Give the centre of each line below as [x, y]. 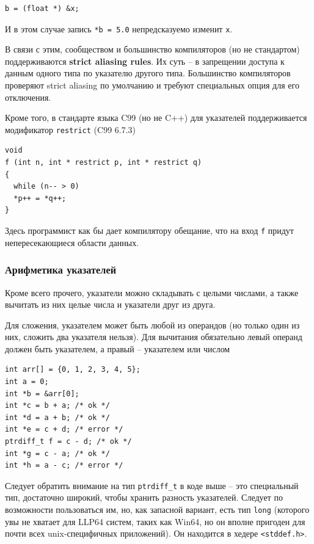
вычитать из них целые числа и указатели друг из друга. [110, 304]
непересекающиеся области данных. [72, 242]
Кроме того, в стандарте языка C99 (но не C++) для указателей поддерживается [156, 118]
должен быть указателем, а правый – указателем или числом [118, 348]
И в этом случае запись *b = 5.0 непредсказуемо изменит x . [119, 28]
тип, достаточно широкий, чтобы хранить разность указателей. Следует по [144, 497]
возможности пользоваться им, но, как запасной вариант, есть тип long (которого [157, 510]
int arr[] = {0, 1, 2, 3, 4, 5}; [73, 370]
